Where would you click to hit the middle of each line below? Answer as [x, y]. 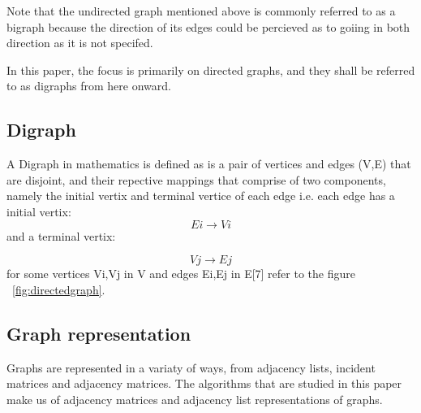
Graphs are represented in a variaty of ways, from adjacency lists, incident [191, 367]
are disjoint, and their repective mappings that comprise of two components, [196, 179]
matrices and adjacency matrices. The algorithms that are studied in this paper [204, 383]
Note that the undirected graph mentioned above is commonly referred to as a [201, 11]
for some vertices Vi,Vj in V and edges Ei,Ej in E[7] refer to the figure [181, 274]
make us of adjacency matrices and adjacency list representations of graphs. [195, 399]
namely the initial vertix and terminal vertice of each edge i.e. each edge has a [201, 196]
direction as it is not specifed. [80, 43]
